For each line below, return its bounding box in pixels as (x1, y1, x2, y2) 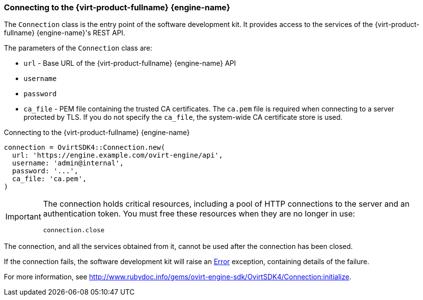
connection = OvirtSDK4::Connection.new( (4, 143, 165, 152)
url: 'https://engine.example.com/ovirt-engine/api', (12, 151, 223, 160)
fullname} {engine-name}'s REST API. (4, 28, 125, 37)
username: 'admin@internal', (12, 159, 124, 167)
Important (5, 211, 41, 221)
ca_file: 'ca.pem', (12, 175, 87, 183)
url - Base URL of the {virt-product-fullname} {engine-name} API (24, 59, 236, 68)
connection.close (43, 226, 105, 234)
